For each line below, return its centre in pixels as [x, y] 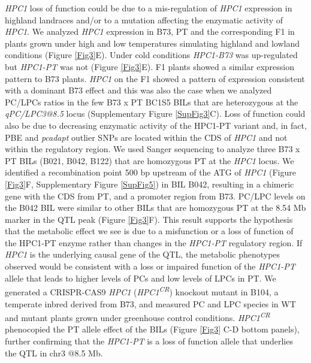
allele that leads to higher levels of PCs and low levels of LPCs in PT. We [141, 278]
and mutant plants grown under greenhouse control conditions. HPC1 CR [138, 317]
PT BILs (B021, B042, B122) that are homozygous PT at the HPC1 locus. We [150, 160]
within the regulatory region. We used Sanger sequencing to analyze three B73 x [153, 149]
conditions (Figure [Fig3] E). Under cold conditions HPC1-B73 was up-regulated [151, 55]
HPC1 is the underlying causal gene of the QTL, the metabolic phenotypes [143, 254]
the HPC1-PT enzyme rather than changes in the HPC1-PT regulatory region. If [154, 242]
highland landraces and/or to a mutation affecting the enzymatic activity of [144, 19]
